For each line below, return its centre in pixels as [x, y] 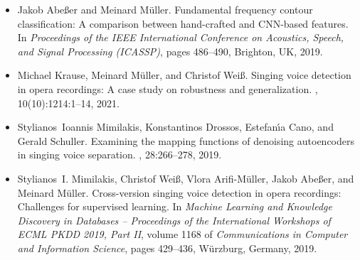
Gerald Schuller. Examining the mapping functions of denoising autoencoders [186, 140]
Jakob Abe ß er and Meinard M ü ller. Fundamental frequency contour [165, 9]
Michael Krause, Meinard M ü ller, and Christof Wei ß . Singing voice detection [184, 75]
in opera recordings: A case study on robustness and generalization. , [168, 88]
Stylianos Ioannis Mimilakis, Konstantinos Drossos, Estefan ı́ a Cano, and [175, 127]
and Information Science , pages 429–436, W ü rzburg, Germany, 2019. [167, 248]
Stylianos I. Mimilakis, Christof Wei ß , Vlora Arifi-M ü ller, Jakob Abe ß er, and [186, 178]
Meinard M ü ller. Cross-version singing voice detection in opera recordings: [179, 192]
